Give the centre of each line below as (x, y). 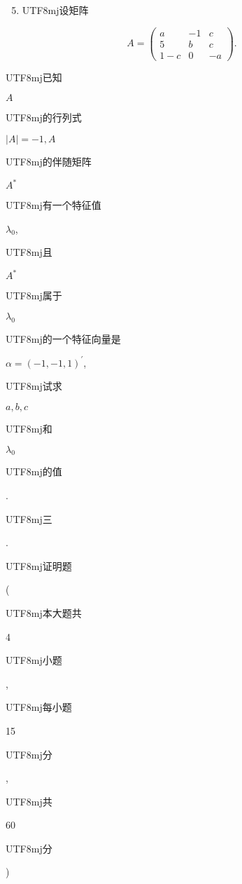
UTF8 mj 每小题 (39, 707)
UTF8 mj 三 (29, 518)
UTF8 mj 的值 (34, 471)
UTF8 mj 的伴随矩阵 (49, 161)
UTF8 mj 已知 (34, 77)
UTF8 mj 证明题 (39, 565)
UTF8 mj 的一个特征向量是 (63, 338)
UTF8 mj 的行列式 (44, 117)
